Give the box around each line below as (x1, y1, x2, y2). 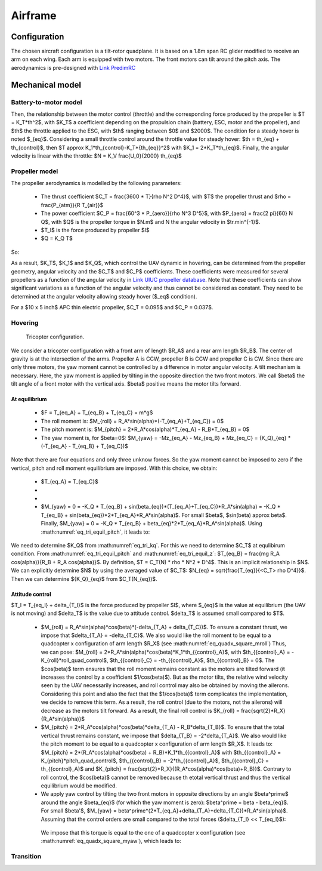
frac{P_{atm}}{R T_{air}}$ (41, 201, 104, 208)
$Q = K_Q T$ (41, 235, 73, 242)
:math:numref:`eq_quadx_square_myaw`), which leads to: (41, 838, 181, 845)
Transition (11, 852, 42, 861)
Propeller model (11, 167, 58, 176)
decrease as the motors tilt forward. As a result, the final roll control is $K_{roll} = (41, 707, 240, 714)
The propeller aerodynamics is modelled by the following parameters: (11, 180, 182, 187)
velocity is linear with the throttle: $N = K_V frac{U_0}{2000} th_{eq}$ (11, 152, 182, 159)
